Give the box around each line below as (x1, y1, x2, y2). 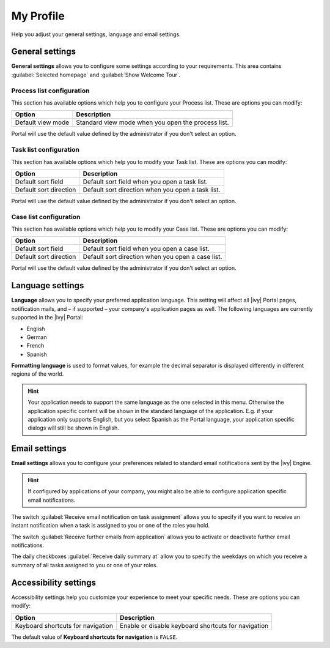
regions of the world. (11, 370, 64, 378)
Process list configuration (11, 86, 90, 95)
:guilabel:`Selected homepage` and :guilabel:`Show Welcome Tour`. (11, 71, 181, 78)
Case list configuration (11, 212, 81, 221)
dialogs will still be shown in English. (28, 424, 119, 431)
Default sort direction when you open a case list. (82, 253, 222, 261)
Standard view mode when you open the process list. (76, 118, 229, 127)
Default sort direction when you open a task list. (82, 185, 221, 194)
